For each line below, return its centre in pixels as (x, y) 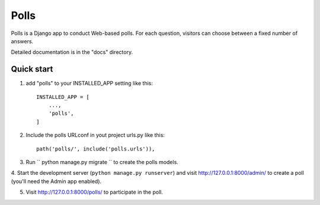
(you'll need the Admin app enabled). (56, 181)
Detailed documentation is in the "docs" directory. (72, 52)
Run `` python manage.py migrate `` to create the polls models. (102, 162)
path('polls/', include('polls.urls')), (96, 149)
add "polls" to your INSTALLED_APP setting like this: (89, 84)
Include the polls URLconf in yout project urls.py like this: (95, 135)
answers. (22, 41)
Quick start (32, 69)
